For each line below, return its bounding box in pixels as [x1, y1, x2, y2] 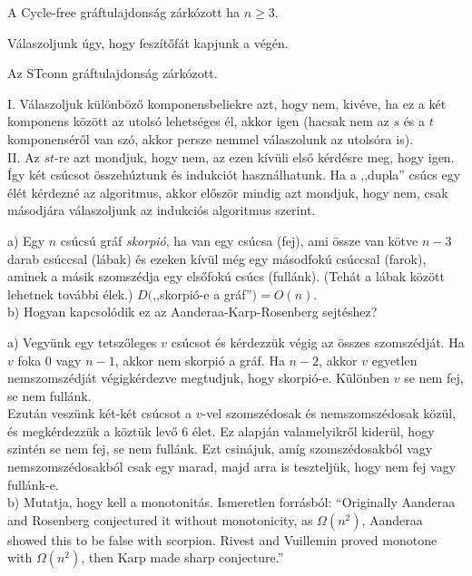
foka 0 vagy [17, 350, 82, 369]
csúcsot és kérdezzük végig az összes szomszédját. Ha [171, 332, 465, 351]
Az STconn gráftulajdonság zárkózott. [7, 63, 218, 83]
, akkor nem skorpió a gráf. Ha [114, 350, 285, 369]
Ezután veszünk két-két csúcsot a [7, 404, 192, 423]
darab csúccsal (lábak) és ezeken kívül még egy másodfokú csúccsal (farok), [7, 249, 427, 268]
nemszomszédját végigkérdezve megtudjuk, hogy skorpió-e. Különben [7, 368, 390, 387]
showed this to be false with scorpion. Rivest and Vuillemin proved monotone [7, 530, 438, 549]
